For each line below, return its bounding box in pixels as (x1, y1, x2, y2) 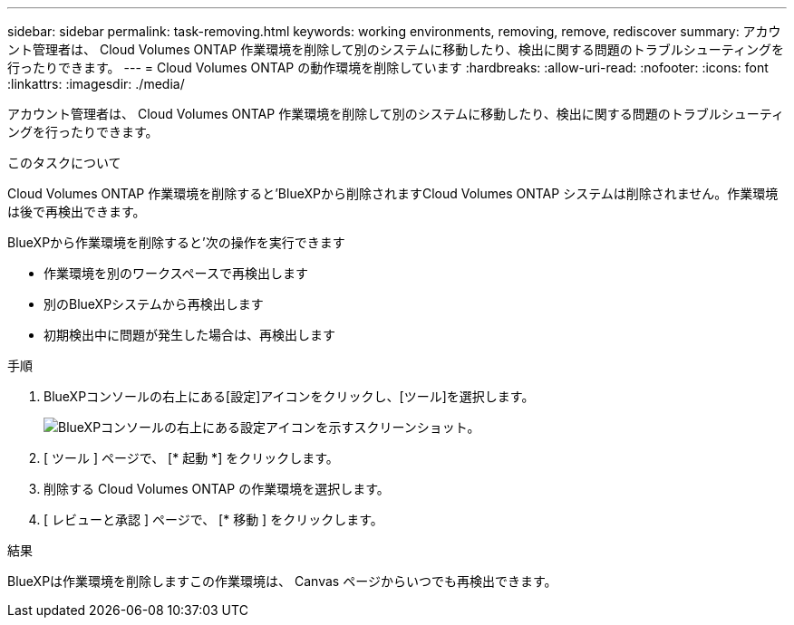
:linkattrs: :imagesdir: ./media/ (7, 76, 185, 91)
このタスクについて (7, 155, 121, 170)
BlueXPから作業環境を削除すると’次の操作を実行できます (7, 235, 345, 250)
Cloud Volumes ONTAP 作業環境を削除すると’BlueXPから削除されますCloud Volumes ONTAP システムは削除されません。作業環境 (7, 186, 779, 201)
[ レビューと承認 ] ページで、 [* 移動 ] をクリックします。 (44, 512, 383, 527)
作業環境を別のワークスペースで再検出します (44, 265, 308, 281)
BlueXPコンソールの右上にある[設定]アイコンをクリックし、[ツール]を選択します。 (44, 389, 535, 404)
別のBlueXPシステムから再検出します (44, 296, 264, 312)
